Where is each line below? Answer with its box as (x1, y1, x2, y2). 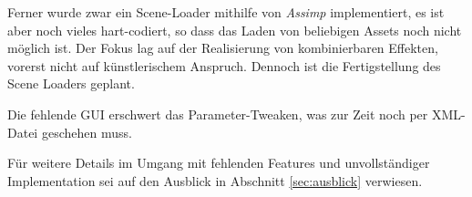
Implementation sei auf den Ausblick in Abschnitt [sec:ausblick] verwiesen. (7, 171, 423, 190)
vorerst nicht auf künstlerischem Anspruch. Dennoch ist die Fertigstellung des (7, 56, 441, 75)
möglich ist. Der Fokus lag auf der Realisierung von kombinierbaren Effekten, (7, 38, 438, 57)
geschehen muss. (41, 122, 132, 141)
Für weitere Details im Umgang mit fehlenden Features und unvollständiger (7, 153, 430, 172)
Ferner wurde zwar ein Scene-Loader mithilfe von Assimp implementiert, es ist (7, 3, 445, 21)
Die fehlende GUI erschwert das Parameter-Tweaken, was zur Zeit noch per (7, 104, 428, 123)
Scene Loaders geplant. (7, 74, 135, 93)
